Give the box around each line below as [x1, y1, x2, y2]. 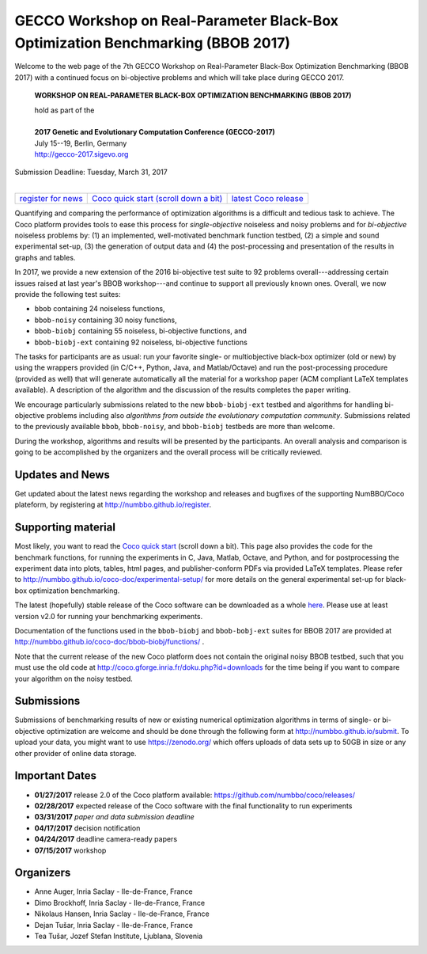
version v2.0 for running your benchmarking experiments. [14, 611, 203, 621]
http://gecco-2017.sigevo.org [34, 150, 129, 159]
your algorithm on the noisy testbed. [14, 674, 134, 683]
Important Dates [14, 769, 96, 783]
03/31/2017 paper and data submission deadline [34, 812, 195, 822]
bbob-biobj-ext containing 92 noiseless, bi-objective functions [34, 337, 248, 347]
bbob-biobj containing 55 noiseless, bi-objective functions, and [34, 326, 247, 336]
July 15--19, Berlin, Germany [34, 139, 127, 148]
